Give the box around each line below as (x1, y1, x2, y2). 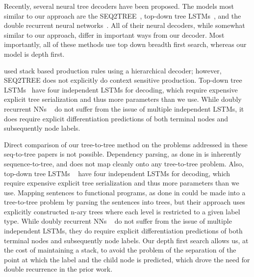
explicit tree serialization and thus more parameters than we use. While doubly (4, 94, 242, 104)
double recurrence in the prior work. (4, 264, 113, 274)
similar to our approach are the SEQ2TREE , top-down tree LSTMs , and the (4, 10, 241, 21)
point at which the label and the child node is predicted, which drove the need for (4, 254, 250, 264)
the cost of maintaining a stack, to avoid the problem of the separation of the (4, 245, 236, 255)
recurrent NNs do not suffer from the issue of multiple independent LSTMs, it (4, 103, 244, 114)
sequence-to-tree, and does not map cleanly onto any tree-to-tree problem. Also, (4, 158, 244, 168)
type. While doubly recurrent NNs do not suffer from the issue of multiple (4, 216, 232, 226)
